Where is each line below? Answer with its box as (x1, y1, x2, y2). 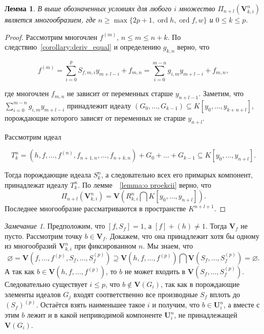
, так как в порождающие (160, 279, 240, 289)
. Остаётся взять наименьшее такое (36, 299, 145, 310)
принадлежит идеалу (67, 100, 131, 110)
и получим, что (152, 299, 200, 310)
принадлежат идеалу (5, 179, 68, 190)
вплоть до (209, 288, 240, 299)
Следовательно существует (5, 279, 87, 289)
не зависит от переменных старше (67, 88, 173, 99)
